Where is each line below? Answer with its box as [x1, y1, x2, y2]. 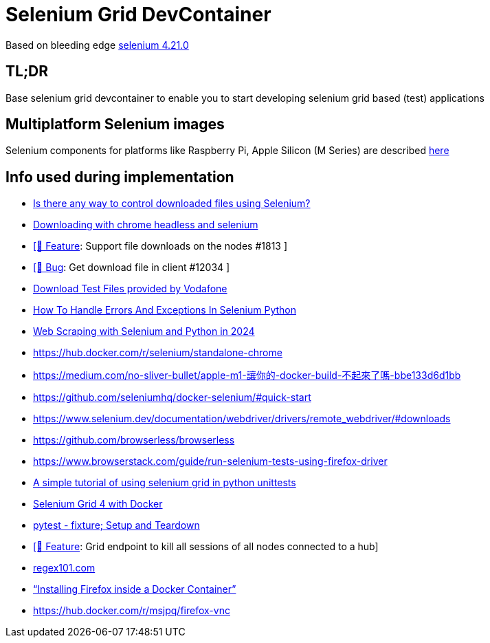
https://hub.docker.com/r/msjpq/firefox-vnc [33, 604, 230, 617]
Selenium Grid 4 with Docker [33, 498, 163, 510]
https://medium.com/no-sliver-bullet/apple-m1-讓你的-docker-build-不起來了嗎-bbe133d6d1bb [33, 369, 461, 382]
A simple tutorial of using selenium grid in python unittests [33, 477, 296, 489]
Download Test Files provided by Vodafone [33, 283, 227, 295]
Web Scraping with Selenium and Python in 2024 [33, 325, 255, 338]
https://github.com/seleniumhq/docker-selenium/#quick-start [33, 391, 311, 404]
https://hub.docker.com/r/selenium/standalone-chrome [33, 347, 282, 359]
